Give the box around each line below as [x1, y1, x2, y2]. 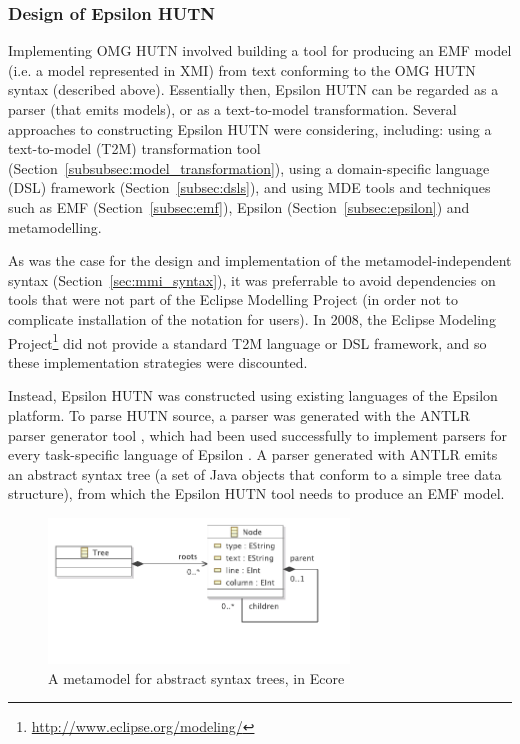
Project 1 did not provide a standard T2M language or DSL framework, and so [8, 329, 487, 353]
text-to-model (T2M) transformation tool [8, 138, 261, 159]
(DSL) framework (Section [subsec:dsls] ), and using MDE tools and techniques [8, 177, 491, 198]
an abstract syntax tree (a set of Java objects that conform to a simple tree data [8, 463, 502, 484]
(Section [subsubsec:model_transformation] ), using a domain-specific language [8, 157, 490, 178]
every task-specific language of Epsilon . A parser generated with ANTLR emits [8, 444, 498, 465]
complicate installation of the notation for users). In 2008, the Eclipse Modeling [8, 308, 496, 329]
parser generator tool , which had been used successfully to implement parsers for [8, 424, 507, 445]
